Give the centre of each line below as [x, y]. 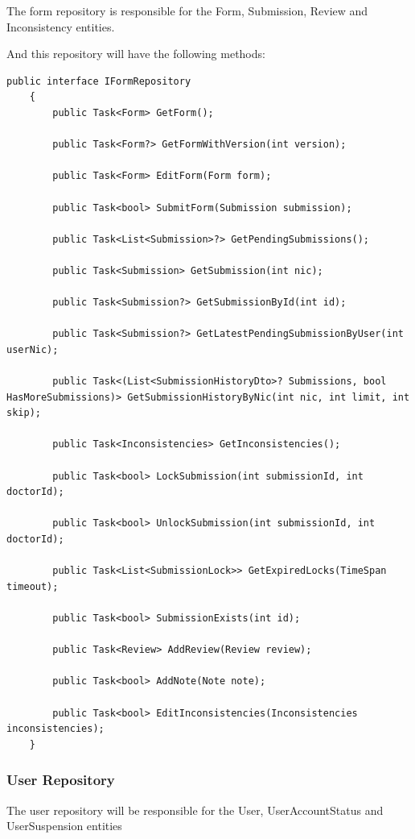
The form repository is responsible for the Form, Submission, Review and [187, 10]
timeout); [33, 586]
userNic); [33, 349]
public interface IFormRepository [99, 81]
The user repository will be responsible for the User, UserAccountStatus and [195, 810]
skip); [24, 413]
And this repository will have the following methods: [136, 54]
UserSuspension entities [64, 826]
